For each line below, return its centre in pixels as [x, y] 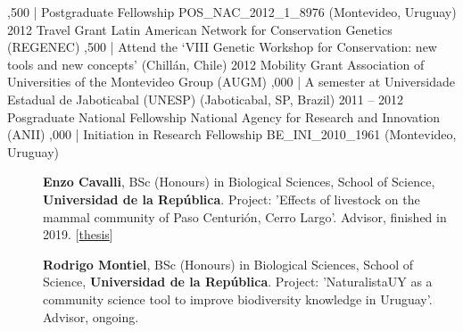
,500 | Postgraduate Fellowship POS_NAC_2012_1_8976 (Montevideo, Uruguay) [232, 12]
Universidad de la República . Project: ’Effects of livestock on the [231, 199]
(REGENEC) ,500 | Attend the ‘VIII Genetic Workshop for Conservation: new [222, 47]
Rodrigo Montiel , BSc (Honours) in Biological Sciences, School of [228, 264]
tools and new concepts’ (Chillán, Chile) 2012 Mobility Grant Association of [216, 64]
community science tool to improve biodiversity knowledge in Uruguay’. [238, 299]
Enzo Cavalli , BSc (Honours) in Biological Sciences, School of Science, [239, 182]
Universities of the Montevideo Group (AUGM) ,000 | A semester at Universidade [231, 82]
